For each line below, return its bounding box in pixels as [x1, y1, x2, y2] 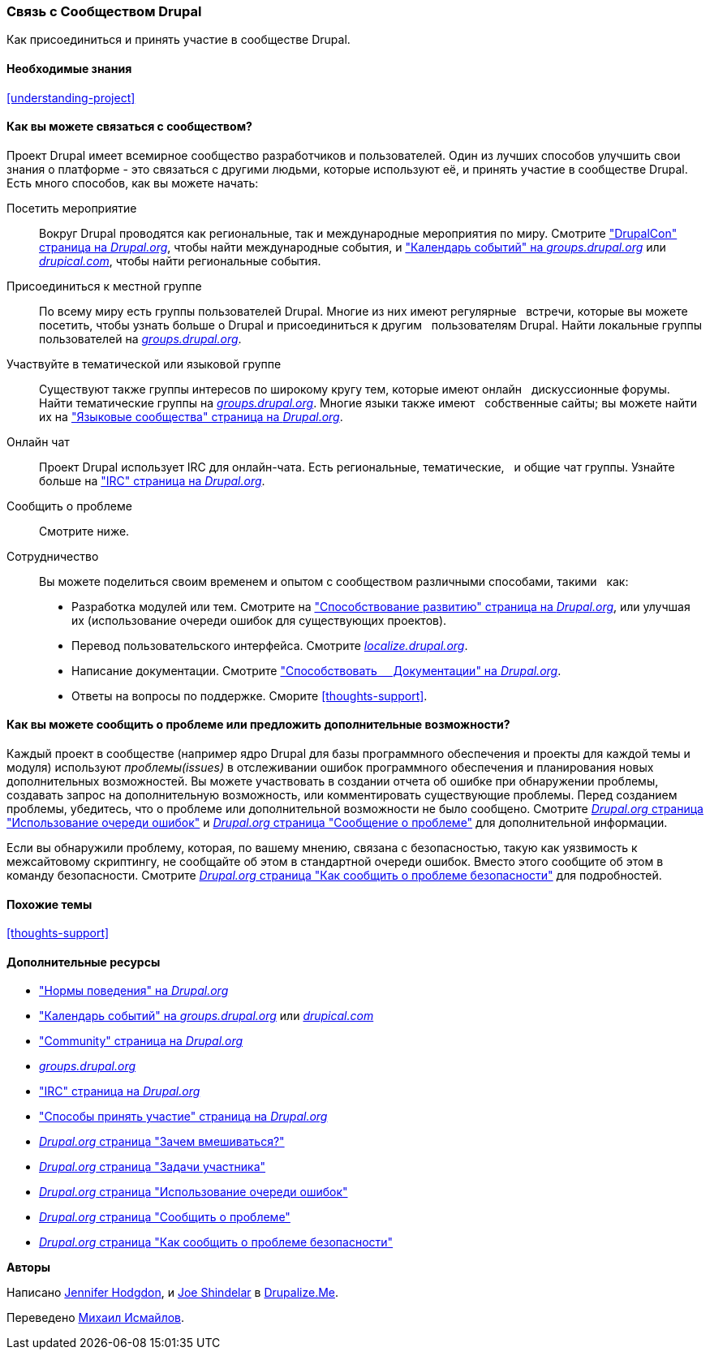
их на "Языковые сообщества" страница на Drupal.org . [39, 409, 343, 424]
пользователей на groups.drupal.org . [39, 331, 242, 346]
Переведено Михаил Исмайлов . [6, 1311, 185, 1325]
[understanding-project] [6, 90, 136, 105]
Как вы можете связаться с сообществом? [6, 119, 252, 134]
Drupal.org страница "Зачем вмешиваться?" [39, 1134, 285, 1149]
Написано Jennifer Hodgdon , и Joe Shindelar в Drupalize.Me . [6, 1285, 339, 1300]
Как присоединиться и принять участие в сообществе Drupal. [6, 32, 351, 47]
